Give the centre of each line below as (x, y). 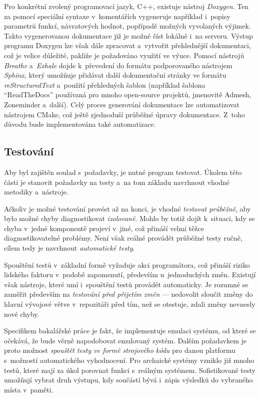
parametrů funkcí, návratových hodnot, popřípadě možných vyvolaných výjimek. (127, 26)
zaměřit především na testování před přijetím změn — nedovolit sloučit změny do (128, 294)
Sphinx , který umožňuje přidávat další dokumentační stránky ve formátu (115, 75)
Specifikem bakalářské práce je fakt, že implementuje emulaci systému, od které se (130, 331)
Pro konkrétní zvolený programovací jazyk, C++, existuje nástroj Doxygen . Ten (126, 6)
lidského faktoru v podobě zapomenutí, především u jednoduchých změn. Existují (130, 274)
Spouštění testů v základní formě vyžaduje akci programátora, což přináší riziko (127, 264)
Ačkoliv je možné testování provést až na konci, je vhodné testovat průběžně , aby (127, 208)
